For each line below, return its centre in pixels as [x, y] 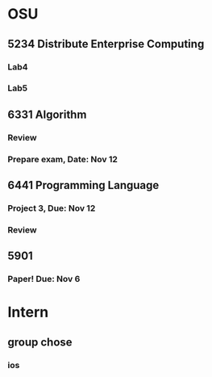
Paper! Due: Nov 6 [44, 279]
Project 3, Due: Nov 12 [52, 208]
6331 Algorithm [47, 114]
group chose [40, 342]
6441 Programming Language [83, 185]
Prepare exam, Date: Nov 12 [63, 159]
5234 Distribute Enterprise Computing [106, 44]
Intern [28, 312]
